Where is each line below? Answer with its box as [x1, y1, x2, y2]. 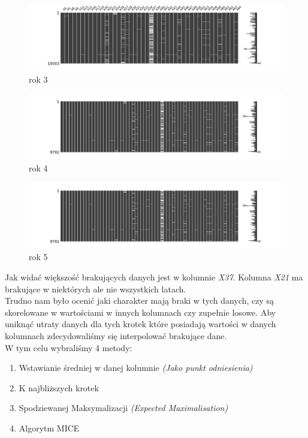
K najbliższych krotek [19, 381, 99, 394]
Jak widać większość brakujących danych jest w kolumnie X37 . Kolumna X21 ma [5, 270, 303, 283]
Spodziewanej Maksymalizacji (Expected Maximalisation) [19, 401, 228, 414]
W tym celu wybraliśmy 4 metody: [5, 341, 132, 354]
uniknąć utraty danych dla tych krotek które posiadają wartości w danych [5, 318, 276, 330]
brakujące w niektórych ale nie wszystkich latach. [5, 282, 186, 295]
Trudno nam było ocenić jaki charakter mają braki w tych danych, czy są [5, 294, 274, 307]
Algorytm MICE [19, 421, 80, 434]
